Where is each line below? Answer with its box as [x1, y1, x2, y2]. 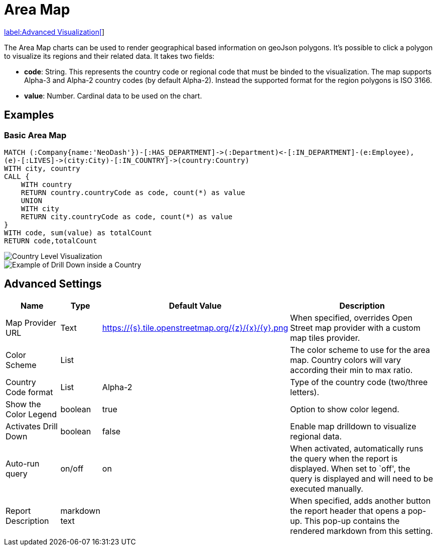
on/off [60, 463, 84, 474]
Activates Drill [6, 421, 58, 431]
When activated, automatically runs [290, 443, 423, 453]
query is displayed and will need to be [290, 473, 433, 484]
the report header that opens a [290, 505, 406, 516]
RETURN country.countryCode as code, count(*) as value [21, 188, 245, 197]
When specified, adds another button [290, 495, 431, 506]
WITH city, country [4, 164, 80, 172]
